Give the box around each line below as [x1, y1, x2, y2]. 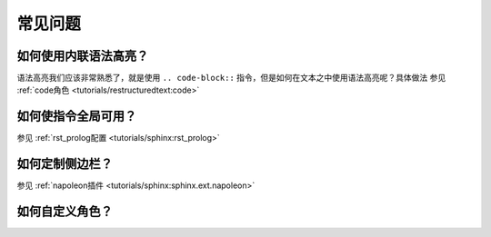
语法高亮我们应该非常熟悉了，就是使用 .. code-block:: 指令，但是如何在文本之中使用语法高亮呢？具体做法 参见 [16, 73, 446, 84]
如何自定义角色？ [16, 204, 113, 220]
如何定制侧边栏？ [16, 156, 113, 172]
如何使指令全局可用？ [16, 109, 136, 124]
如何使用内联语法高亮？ [16, 48, 149, 64]
